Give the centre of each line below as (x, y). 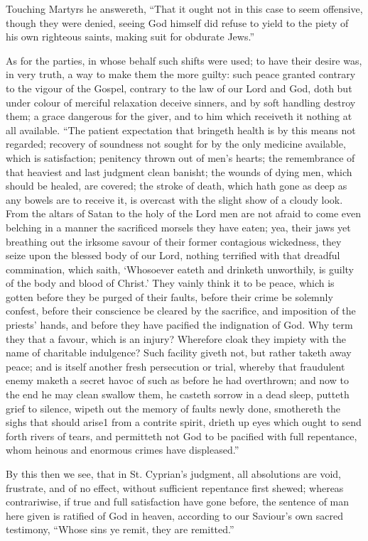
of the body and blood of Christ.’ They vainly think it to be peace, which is (170, 283)
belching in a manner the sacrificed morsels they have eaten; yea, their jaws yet (178, 227)
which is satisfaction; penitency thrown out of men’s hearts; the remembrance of (180, 157)
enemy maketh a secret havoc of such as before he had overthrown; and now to (177, 380)
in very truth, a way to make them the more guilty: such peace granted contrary (181, 74)
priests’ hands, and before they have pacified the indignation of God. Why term (179, 325)
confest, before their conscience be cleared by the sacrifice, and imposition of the (181, 311)
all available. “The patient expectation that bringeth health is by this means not (181, 130)
